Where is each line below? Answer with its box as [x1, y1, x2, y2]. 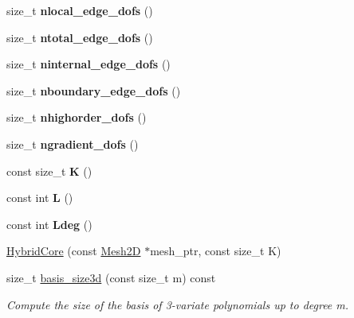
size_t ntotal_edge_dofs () [6, 29, 153, 45]
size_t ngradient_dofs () [6, 135, 139, 152]
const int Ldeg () [6, 215, 92, 232]
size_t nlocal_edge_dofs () [6, 2, 153, 18]
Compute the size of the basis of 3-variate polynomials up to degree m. [6, 296, 349, 312]
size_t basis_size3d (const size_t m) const [6, 269, 216, 285]
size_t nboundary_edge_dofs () [6, 82, 181, 99]
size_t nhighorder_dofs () [6, 109, 147, 126]
